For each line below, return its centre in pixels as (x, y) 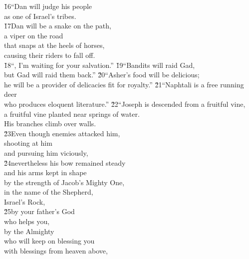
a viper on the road (34, 35)
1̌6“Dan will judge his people (48, 6)
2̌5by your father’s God (39, 211)
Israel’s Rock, (25, 201)
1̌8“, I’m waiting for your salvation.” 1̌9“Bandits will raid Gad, (100, 65)
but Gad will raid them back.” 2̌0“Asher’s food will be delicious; (102, 75)
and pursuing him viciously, (46, 152)
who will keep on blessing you (49, 241)
